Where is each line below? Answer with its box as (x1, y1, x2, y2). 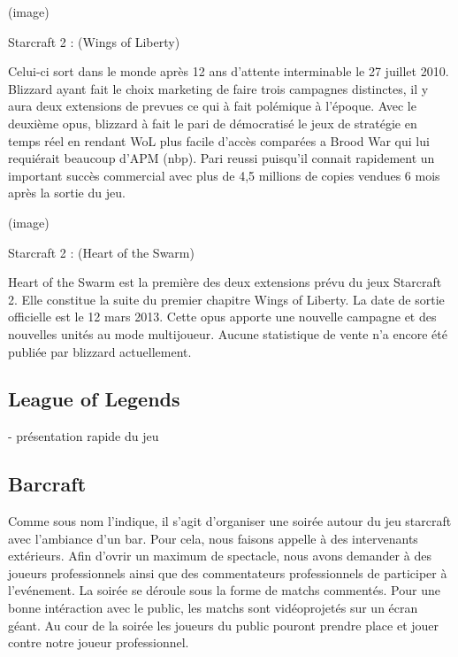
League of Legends (8, 385, 180, 413)
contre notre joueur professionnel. (8, 633, 189, 652)
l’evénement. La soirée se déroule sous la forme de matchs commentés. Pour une (8, 581, 440, 599)
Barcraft (8, 470, 87, 498)
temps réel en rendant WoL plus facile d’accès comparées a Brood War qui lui (8, 131, 430, 150)
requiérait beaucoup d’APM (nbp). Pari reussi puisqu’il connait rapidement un (8, 149, 435, 167)
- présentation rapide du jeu (8, 427, 159, 445)
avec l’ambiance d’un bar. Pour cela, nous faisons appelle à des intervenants (8, 529, 418, 547)
